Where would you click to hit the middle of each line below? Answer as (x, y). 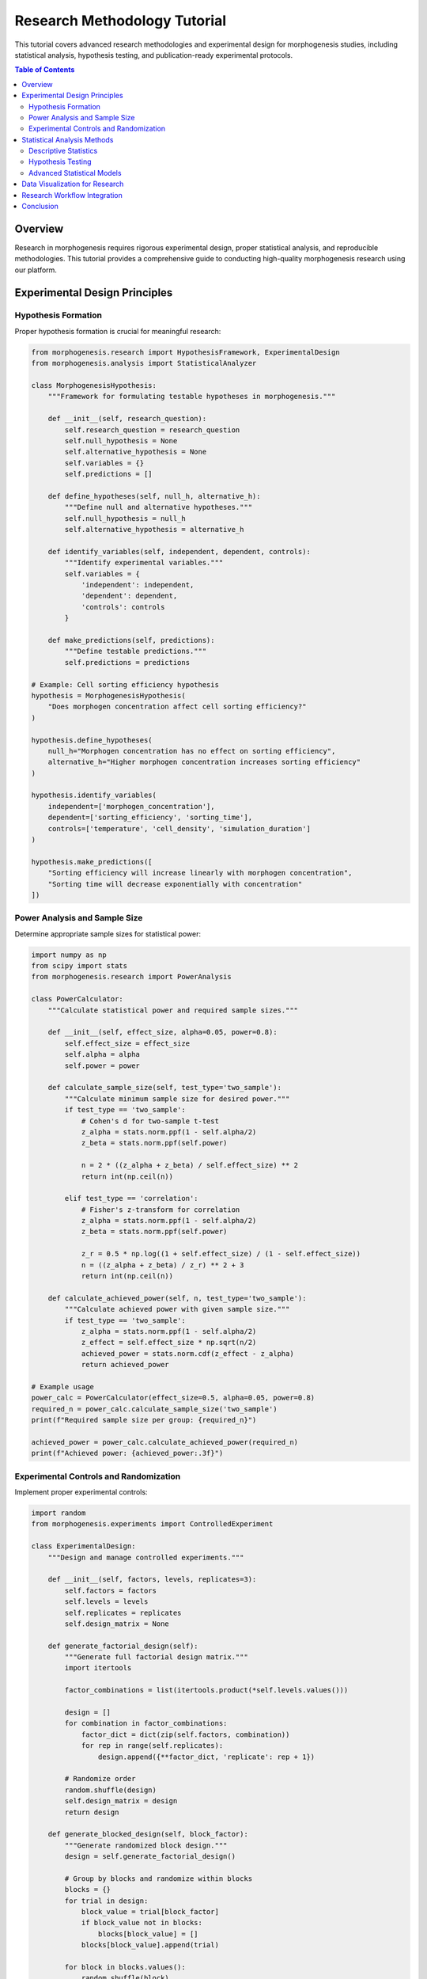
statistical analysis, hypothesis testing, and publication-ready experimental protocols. (154, 55)
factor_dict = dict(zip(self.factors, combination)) (185, 1734)
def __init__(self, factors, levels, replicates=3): (152, 1580)
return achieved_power (125, 1365)
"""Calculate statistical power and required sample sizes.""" (173, 1010)
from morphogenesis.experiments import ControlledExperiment (152, 1524)
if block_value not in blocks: (142, 1923)
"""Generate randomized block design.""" (146, 1845)
